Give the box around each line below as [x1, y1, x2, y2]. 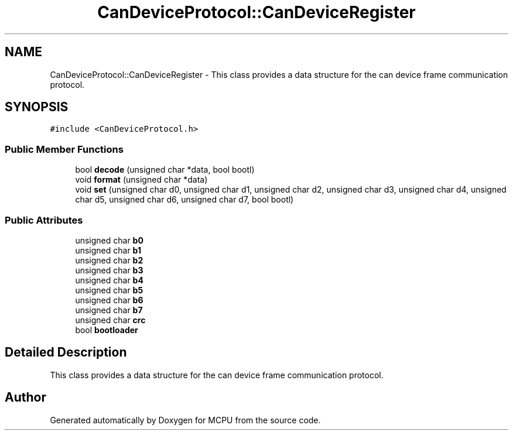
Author [5, 390, 46, 405]
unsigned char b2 [75, 255, 143, 265]
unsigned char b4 [75, 275, 143, 285]
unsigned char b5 [75, 285, 143, 295]
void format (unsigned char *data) [75, 174, 208, 185]
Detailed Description [5, 345, 127, 360]
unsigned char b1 [75, 245, 141, 255]
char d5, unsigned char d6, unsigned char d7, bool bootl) [75, 194, 294, 205]
